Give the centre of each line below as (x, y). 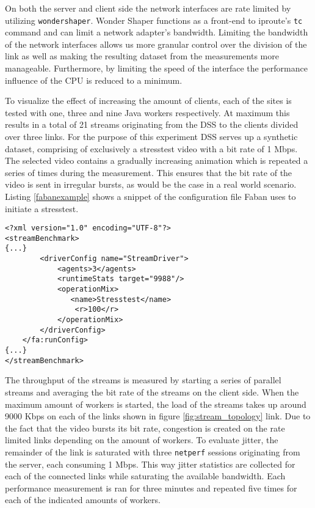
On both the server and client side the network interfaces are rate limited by (148, 8)
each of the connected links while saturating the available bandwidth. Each (145, 476)
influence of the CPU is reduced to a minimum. (94, 80)
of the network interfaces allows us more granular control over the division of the (156, 44)
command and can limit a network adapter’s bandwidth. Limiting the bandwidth (157, 32)
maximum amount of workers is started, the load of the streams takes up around (156, 404)
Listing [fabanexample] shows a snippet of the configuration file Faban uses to (150, 196)
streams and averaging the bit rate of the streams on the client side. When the (152, 392)
